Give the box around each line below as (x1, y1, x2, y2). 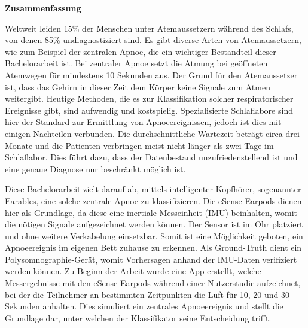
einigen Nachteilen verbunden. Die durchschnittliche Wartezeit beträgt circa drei (5, 127, 300, 139)
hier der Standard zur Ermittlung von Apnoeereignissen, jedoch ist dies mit (5, 116, 282, 128)
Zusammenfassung (5, 2, 81, 14)
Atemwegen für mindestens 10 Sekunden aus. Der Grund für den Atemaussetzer (5, 68, 298, 81)
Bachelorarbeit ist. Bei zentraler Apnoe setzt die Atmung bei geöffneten (5, 57, 268, 69)
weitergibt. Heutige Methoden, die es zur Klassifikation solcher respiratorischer (5, 92, 294, 105)
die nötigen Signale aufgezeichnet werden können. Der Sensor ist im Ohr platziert (5, 218, 303, 230)
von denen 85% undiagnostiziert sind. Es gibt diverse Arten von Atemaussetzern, (5, 34, 301, 46)
